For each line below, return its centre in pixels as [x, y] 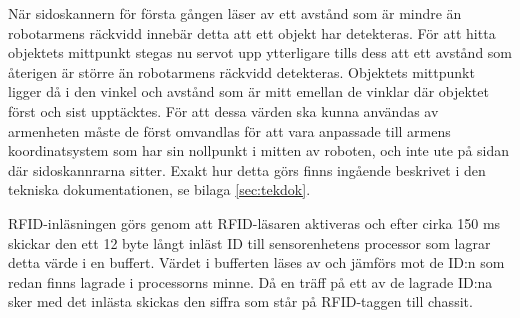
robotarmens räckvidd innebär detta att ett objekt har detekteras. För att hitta [252, 32]
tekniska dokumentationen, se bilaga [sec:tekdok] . [159, 189]
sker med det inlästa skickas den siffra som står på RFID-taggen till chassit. [240, 301]
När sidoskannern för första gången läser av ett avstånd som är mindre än [235, 13]
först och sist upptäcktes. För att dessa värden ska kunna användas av [223, 110]
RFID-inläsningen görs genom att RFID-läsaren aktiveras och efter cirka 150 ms [254, 222]
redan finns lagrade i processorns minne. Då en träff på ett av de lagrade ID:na [250, 281]
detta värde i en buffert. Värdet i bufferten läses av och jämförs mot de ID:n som [256, 262]
